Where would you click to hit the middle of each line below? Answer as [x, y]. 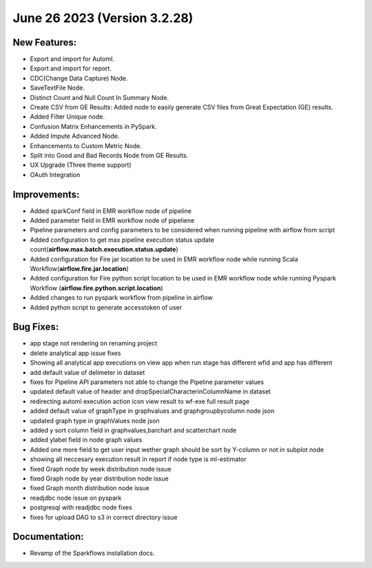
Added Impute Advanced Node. [75, 136]
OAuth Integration [55, 174]
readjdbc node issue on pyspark [76, 498]
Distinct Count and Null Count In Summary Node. [99, 97]
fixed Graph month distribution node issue [90, 488]
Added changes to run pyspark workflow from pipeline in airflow [121, 298]
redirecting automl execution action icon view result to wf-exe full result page [140, 401]
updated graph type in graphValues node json [95, 420]
